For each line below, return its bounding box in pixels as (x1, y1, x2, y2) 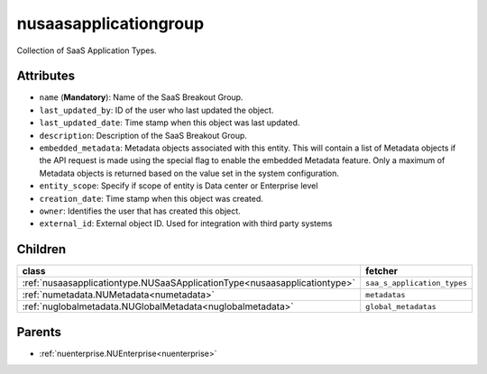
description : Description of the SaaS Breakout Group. (39, 130, 248, 141)
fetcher (365, 265, 399, 278)
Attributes (16, 68, 76, 84)
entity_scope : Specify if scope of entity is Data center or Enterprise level (39, 180, 318, 191)
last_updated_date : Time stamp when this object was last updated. (39, 117, 300, 128)
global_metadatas (365, 302, 436, 311)
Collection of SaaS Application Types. (16, 45, 157, 56)
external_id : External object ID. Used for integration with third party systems (39, 218, 333, 229)
